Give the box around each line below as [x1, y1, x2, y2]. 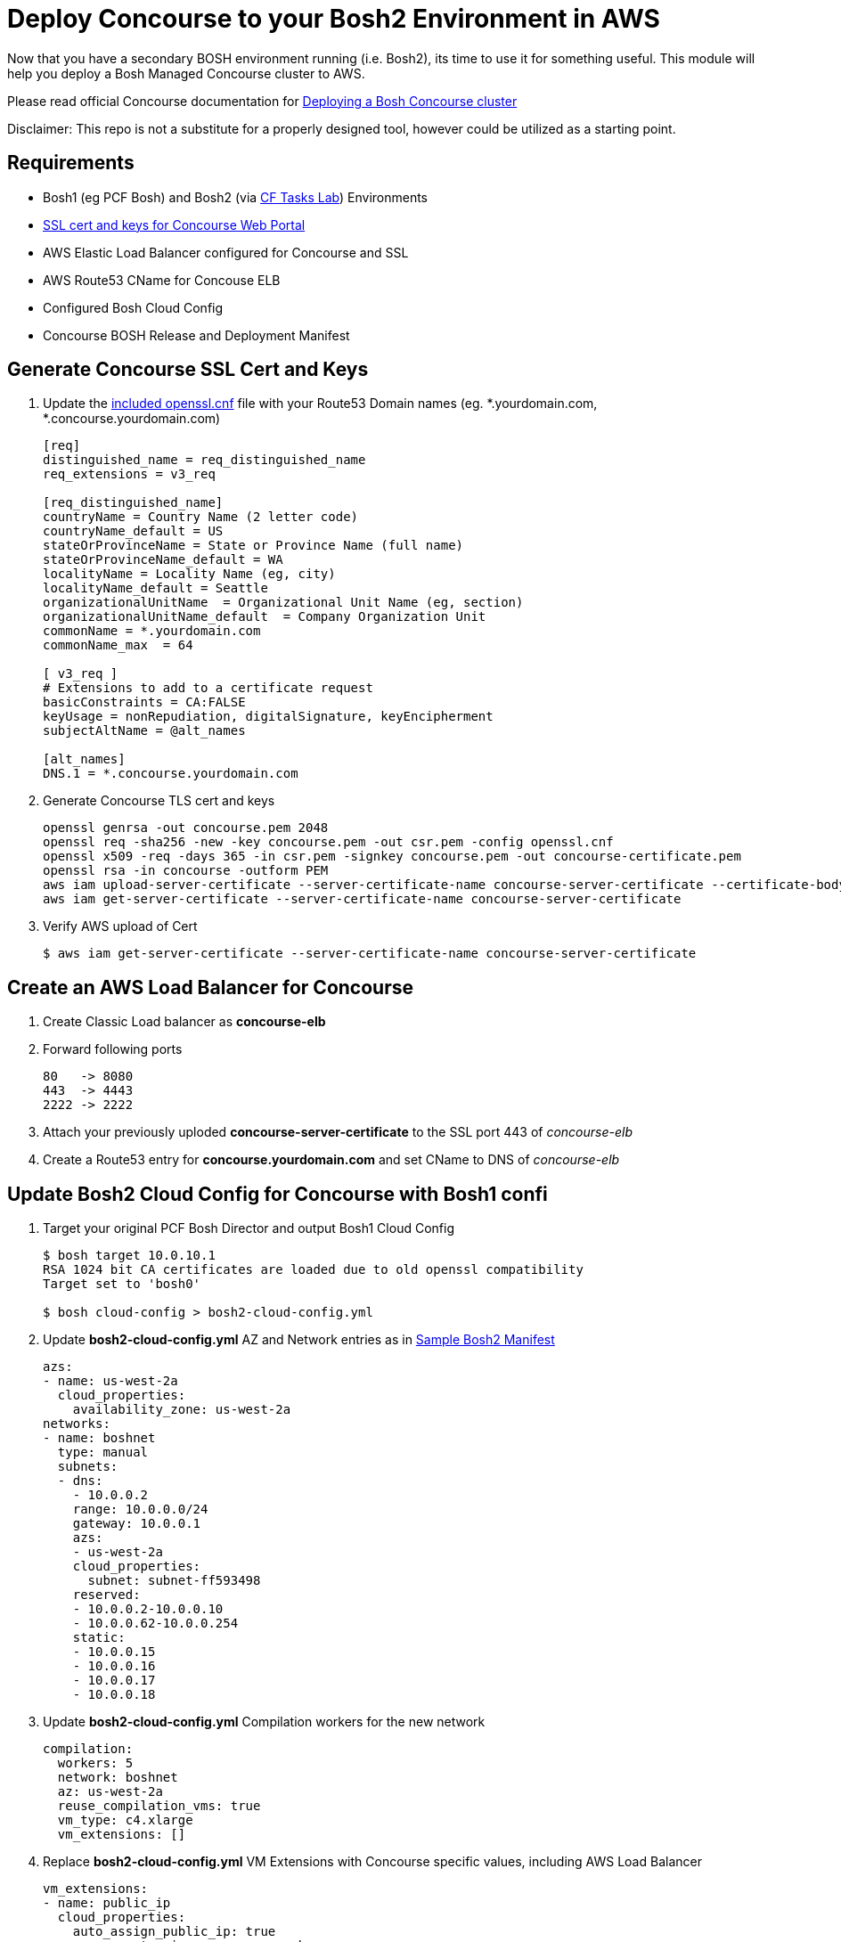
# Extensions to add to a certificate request [43, 681, 373, 696]
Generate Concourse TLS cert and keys [43, 793, 275, 809]
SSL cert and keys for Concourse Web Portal [43, 216, 306, 233]
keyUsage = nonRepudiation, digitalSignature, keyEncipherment [43, 709, 494, 724]
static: [72, 1630, 126, 1645]
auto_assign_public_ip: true [72, 1924, 276, 1939]
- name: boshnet [43, 1431, 156, 1446]
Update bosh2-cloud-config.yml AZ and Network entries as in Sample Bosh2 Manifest [43, 1332, 555, 1348]
